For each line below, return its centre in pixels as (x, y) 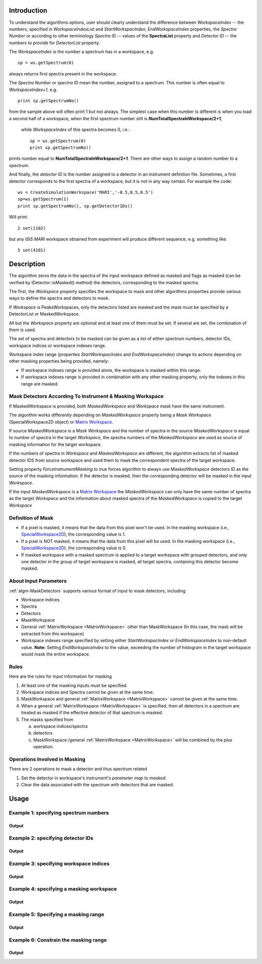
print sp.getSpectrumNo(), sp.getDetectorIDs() (75, 206)
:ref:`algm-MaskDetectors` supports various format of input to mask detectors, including (97, 591)
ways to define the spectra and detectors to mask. (59, 298)
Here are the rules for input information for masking (60, 676)
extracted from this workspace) (53, 633)
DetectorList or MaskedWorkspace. (44, 314)
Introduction (28, 10)
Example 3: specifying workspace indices (59, 863)
